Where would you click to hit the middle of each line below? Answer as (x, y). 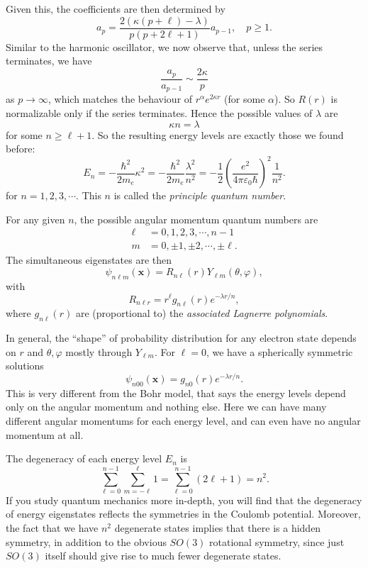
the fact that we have (52, 528)
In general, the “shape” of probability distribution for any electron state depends (181, 338)
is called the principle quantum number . (200, 195)
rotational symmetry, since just (277, 541)
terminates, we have (49, 61)
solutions (25, 366)
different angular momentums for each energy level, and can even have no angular (183, 420)
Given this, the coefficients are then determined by (116, 9)
